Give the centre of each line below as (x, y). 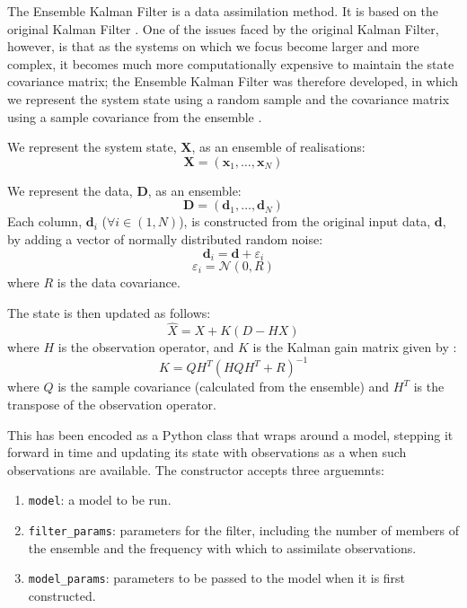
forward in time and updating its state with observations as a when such (207, 452)
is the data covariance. (119, 282)
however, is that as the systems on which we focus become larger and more (213, 46)
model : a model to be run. (100, 500)
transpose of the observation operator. (112, 405)
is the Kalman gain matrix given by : (355, 347)
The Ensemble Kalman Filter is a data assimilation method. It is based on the (223, 11)
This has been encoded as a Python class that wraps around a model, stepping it (230, 434)
